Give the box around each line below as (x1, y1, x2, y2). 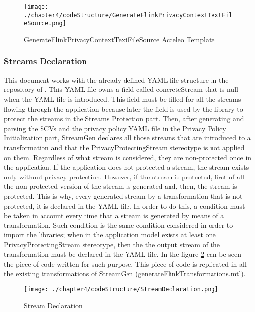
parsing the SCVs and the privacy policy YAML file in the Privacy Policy (4, 123, 226, 133)
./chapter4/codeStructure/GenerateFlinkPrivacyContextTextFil (24, 11, 233, 19)
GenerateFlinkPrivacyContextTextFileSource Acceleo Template (24, 34, 215, 44)
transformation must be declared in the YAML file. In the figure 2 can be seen (4, 249, 242, 259)
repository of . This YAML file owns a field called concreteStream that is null (4, 84, 238, 94)
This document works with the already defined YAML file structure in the (4, 74, 229, 85)
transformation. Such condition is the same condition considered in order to (4, 220, 233, 230)
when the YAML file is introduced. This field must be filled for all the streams (4, 93, 241, 104)
